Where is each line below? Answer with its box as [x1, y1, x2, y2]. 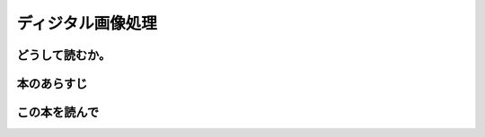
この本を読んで [16, 105, 99, 120]
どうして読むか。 [16, 47, 111, 63]
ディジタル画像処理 [16, 13, 157, 33]
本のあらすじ [16, 76, 88, 91]
